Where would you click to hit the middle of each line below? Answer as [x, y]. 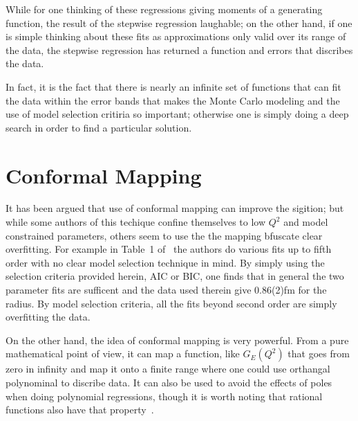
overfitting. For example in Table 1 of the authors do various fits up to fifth [169, 249]
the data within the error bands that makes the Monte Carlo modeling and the [173, 100]
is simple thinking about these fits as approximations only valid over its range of [176, 36]
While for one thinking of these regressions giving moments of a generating [164, 9]
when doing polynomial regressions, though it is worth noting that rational [164, 396]
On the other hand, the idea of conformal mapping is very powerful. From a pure [177, 340]
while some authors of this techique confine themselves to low [136, 222]
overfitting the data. [48, 317]
